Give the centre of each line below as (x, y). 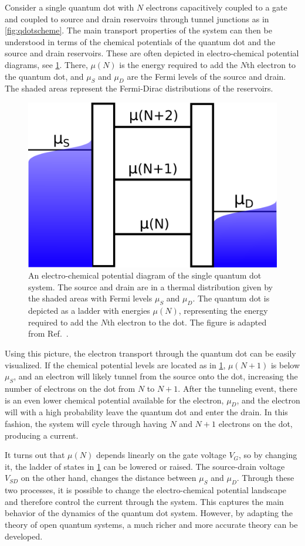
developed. (24, 536)
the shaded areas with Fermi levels (90, 298)
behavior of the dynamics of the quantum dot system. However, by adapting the (149, 513)
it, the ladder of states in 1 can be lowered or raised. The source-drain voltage (145, 466)
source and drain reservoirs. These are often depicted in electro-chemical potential (152, 53)
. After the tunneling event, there (238, 389)
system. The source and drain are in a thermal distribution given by (151, 286)
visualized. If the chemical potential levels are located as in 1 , (115, 364)
